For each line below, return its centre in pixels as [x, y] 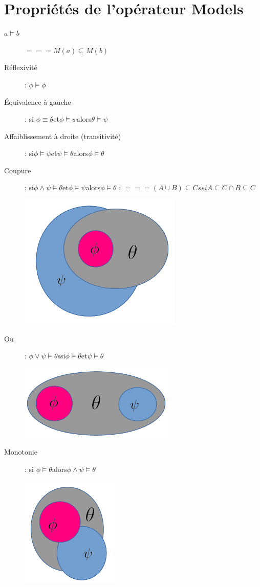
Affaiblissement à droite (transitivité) [63, 136]
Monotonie [21, 452]
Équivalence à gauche [38, 101]
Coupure [18, 170]
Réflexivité [21, 67]
